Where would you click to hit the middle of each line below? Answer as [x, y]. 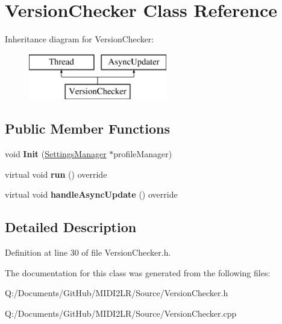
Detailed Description [71, 227]
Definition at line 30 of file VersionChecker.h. [88, 252]
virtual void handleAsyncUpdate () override [91, 194]
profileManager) [143, 154]
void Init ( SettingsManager [56, 154]
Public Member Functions [87, 128]
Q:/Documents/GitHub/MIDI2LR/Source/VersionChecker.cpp [121, 313]
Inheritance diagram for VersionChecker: [80, 39]
